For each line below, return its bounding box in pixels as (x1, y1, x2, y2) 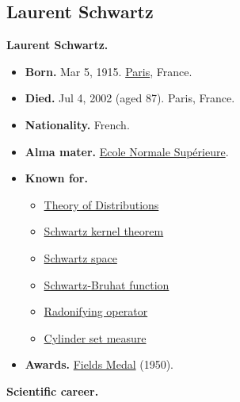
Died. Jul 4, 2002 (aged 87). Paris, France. (25, 90, 235, 106)
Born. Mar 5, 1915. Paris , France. (25, 63, 192, 79)
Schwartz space (44, 249, 117, 266)
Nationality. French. (25, 116, 130, 132)
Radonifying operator (44, 303, 148, 320)
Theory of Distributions (44, 196, 159, 212)
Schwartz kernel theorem (44, 223, 164, 239)
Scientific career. (6, 382, 99, 399)
